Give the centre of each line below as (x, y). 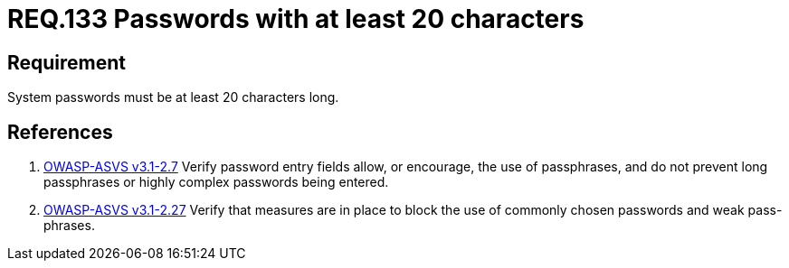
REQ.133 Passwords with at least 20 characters (296, 19)
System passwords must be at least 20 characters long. (173, 97)
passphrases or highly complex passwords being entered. (216, 182)
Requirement (67, 62)
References (60, 132)
